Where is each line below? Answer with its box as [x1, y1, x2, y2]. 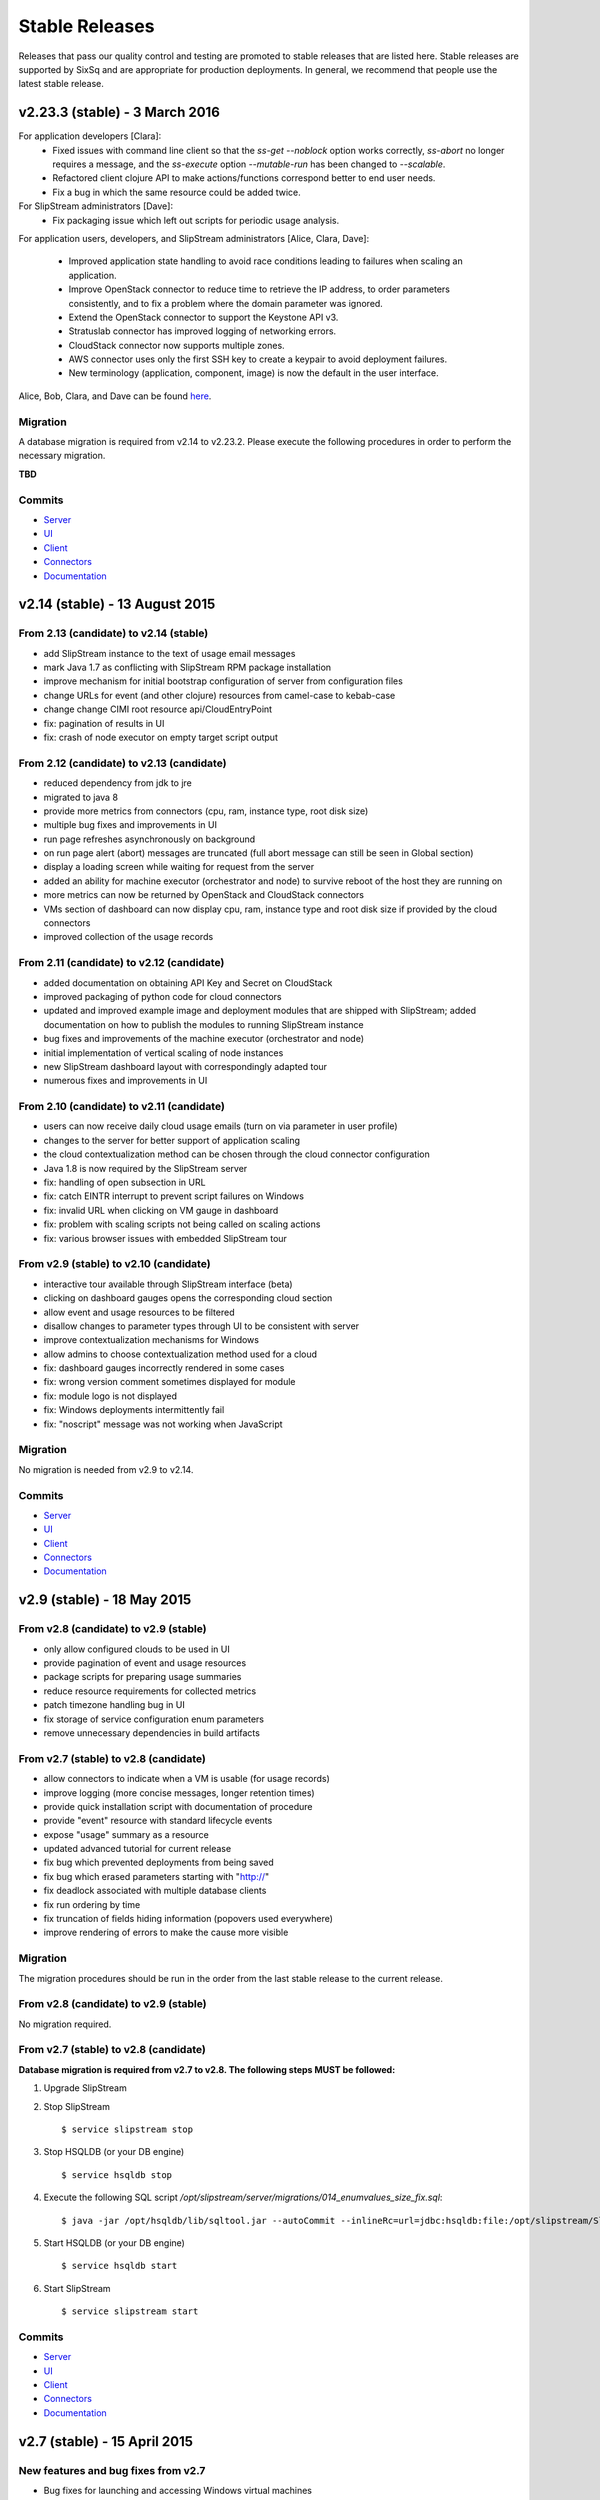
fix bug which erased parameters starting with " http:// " [43, 1870, 270, 1882]
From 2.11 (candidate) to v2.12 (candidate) [18, 956, 225, 970]
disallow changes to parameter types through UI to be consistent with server [43, 1320, 360, 1332]
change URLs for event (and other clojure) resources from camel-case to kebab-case [43, 689, 396, 701]
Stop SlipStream [43, 2100, 110, 2112]
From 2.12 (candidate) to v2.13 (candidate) [18, 756, 227, 770]
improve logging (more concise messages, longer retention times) [43, 1786, 315, 1799]
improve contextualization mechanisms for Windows [43, 1334, 260, 1346]
